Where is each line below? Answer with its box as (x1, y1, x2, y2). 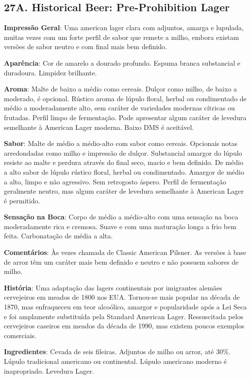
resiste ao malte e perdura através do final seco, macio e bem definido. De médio (4, 157, 243, 167)
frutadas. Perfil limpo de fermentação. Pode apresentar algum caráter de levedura (4, 112, 247, 122)
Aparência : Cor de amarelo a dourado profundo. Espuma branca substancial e (4, 57, 240, 68)
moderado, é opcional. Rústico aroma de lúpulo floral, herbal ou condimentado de (4, 93, 247, 103)
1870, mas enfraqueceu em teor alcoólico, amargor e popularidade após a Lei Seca (4, 302, 247, 312)
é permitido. (4, 195, 40, 205)
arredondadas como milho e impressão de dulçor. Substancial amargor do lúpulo (4, 147, 242, 158)
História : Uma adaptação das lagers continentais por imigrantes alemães (4, 282, 222, 292)
